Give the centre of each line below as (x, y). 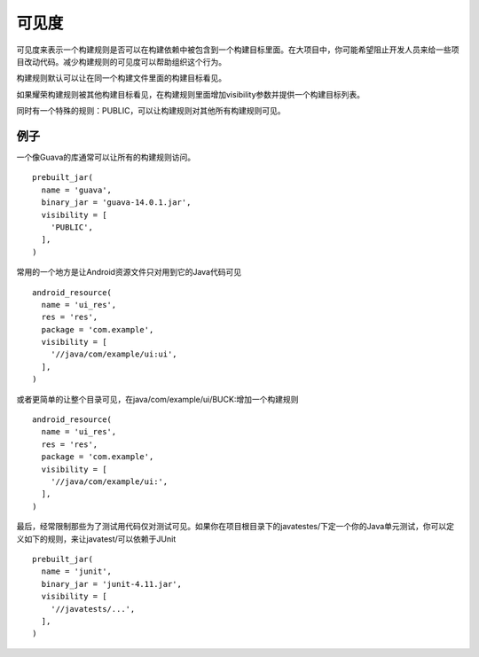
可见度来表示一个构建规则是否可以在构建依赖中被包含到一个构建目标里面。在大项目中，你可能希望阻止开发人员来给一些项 (238, 50)
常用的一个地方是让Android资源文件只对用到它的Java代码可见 (129, 272)
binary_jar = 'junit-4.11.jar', (111, 584)
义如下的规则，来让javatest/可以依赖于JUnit (96, 539)
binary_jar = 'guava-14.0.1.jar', (116, 203)
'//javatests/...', (93, 609)
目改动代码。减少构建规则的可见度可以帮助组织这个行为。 (121, 61)
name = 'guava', (77, 190)
